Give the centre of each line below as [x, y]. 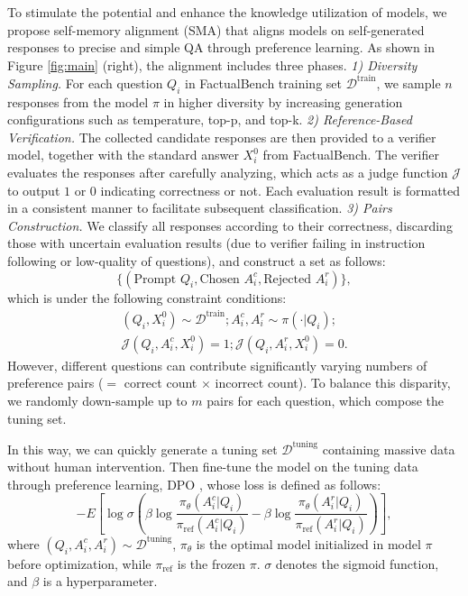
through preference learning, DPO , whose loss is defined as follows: [194, 484]
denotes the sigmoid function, [357, 563]
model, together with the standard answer [123, 155]
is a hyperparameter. [100, 581]
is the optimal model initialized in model [308, 543]
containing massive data [389, 449]
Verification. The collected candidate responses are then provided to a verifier [222, 137]
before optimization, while [79, 563]
